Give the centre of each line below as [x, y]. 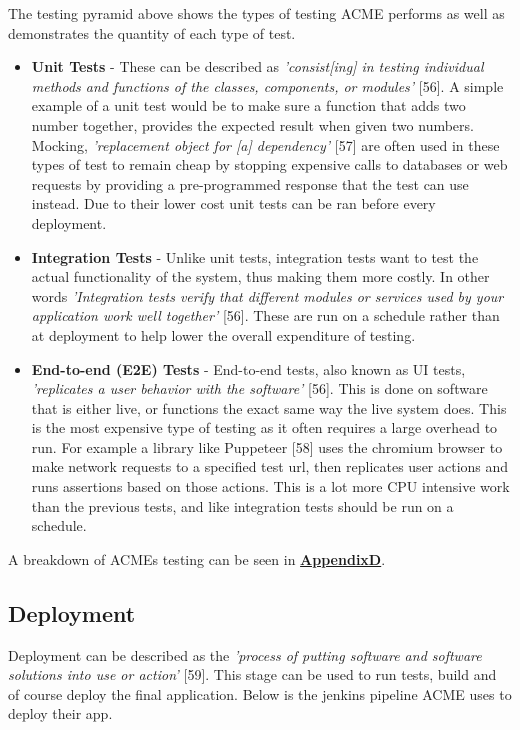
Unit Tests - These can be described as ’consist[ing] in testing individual [257, 66]
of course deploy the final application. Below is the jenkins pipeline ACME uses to [260, 693]
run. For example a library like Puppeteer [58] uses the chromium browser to [267, 446]
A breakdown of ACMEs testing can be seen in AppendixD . [197, 558]
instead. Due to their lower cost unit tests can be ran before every [233, 203]
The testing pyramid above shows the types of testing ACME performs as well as [256, 13]
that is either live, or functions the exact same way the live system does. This [269, 407]
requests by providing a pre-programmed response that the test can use [250, 183]
